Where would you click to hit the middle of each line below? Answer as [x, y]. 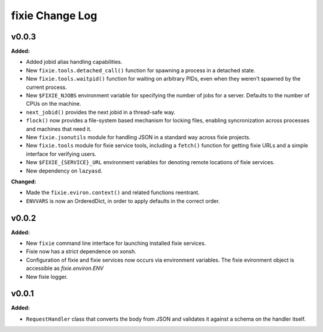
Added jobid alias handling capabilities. [74, 62]
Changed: [24, 182]
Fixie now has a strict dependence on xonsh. [81, 251]
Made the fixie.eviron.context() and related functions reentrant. [113, 193]
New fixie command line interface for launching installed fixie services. [116, 243]
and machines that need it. [59, 129]
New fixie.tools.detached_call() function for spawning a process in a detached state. [141, 70]
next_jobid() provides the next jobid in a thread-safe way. [101, 112]
